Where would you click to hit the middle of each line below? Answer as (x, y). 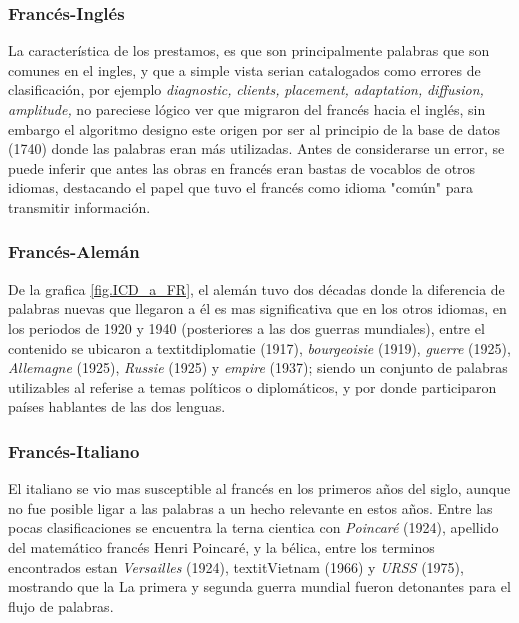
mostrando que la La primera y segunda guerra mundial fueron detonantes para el (259, 586)
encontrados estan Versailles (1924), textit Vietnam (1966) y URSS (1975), (236, 566)
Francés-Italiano (74, 450)
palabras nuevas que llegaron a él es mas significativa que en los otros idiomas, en (257, 308)
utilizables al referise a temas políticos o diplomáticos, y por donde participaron (252, 386)
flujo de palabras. (61, 605)
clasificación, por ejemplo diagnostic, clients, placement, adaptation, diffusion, (246, 89)
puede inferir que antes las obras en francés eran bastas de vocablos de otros (242, 167)
